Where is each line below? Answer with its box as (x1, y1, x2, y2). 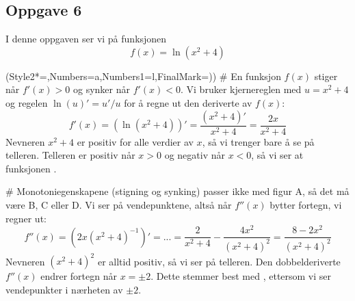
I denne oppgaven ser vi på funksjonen (5, 31, 167, 46)
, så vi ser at (251, 148, 304, 162)
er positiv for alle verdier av (77, 134, 194, 148)
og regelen (5, 95, 48, 109)
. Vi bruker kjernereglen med (181, 82, 302, 96)
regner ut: (5, 211, 47, 225)
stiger (314, 68, 338, 83)
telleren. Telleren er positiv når (5, 148, 135, 162)
